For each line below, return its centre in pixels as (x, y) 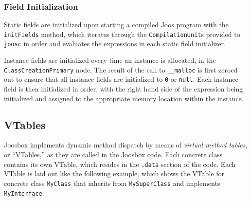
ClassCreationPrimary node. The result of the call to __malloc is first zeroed (121, 69)
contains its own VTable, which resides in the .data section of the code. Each (120, 164)
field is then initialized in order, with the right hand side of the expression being (124, 89)
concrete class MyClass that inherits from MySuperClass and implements (112, 183)
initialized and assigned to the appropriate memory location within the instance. (124, 98)
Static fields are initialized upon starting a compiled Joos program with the (116, 25)
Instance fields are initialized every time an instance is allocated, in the (110, 60)
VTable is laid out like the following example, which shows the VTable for (114, 174)
